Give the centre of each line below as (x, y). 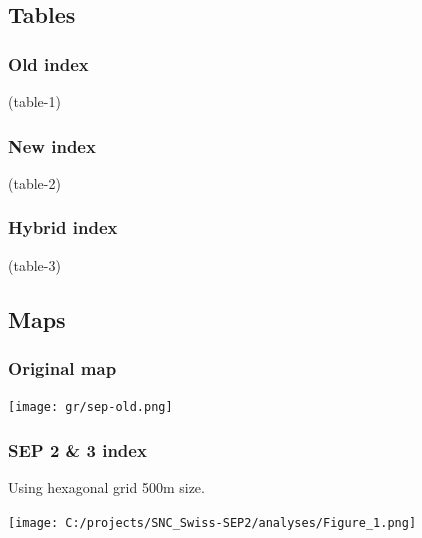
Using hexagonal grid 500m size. (106, 487)
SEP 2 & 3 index (77, 449)
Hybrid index (63, 227)
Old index (48, 63)
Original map (62, 367)
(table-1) (34, 101)
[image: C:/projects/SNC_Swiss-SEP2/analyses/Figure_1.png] (212, 522)
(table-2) (34, 182)
